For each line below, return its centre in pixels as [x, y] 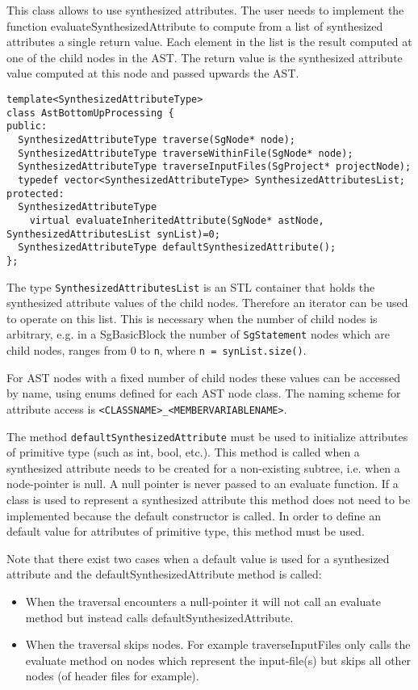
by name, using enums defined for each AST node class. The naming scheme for [204, 393]
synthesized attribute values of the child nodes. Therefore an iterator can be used [207, 303]
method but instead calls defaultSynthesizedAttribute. [159, 617]
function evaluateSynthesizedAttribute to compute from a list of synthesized [195, 25]
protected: [36, 194]
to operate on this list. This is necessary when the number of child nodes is [192, 318]
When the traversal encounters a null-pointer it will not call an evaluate [203, 601]
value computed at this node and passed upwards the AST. [153, 73]
